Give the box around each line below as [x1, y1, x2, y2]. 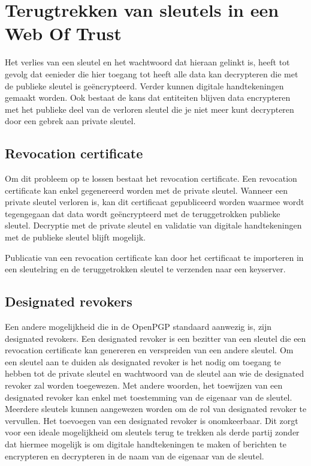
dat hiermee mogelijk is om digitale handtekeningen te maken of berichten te [5, 437, 286, 450]
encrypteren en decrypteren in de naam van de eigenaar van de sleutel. [5, 449, 264, 462]
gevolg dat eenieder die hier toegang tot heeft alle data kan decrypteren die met [5, 67, 298, 80]
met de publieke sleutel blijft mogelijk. [5, 231, 146, 243]
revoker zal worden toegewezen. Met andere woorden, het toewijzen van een [5, 379, 283, 391]
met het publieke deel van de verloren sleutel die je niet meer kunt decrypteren [5, 103, 294, 115]
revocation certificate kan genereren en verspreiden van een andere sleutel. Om [5, 344, 294, 356]
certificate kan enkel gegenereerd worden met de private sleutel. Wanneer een [5, 184, 288, 196]
